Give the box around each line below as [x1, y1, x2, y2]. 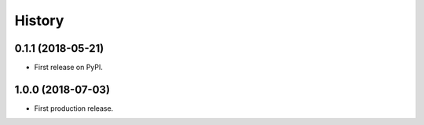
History [14, 12, 64, 29]
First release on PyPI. [34, 63, 104, 72]
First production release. [34, 103, 114, 113]
